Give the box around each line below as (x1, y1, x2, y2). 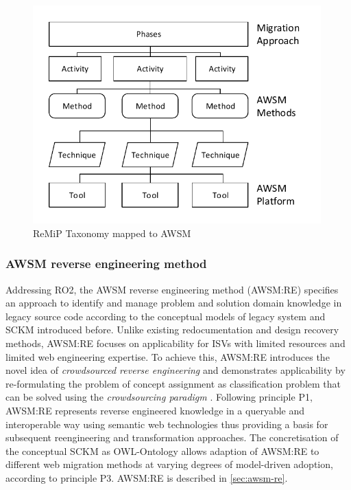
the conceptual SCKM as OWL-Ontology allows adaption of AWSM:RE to (5, 443, 319, 458)
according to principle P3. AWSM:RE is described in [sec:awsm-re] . (5, 471, 288, 485)
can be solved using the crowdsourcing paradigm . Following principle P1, (5, 390, 313, 404)
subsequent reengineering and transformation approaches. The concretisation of (5, 430, 339, 445)
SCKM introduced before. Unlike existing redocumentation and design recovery (5, 322, 339, 337)
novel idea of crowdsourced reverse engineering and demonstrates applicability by (5, 363, 346, 377)
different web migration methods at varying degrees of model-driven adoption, (5, 457, 333, 471)
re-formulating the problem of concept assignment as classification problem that (5, 376, 341, 390)
